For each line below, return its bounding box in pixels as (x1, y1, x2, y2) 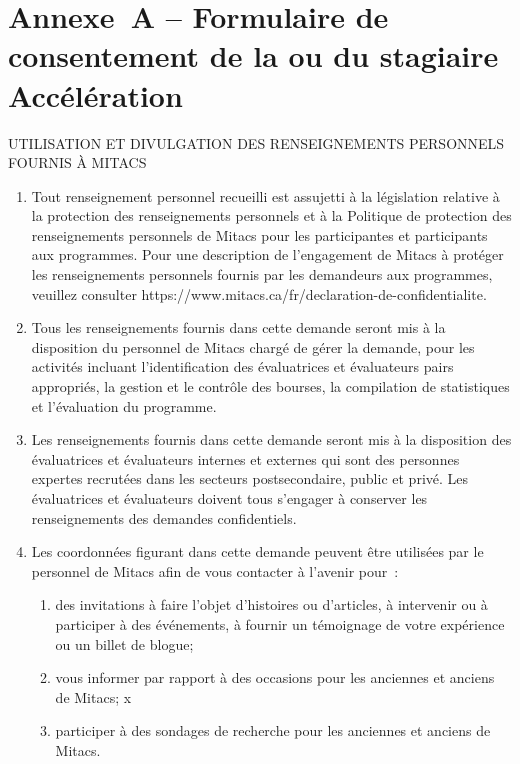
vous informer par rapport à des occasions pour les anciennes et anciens (55, 667, 495, 688)
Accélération (8, 74, 183, 115)
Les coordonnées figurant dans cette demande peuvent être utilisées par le (31, 541, 484, 562)
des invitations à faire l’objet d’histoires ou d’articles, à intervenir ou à (55, 594, 488, 615)
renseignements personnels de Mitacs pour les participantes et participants (31, 224, 488, 245)
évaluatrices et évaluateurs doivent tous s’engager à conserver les (31, 488, 428, 508)
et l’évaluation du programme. (31, 395, 217, 416)
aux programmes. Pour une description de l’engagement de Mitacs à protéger (31, 244, 504, 265)
